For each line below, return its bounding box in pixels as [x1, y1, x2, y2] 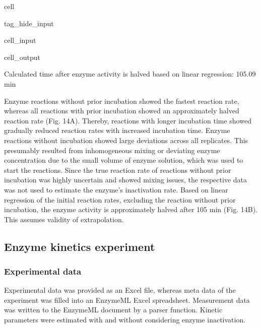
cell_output [4, 51, 40, 62]
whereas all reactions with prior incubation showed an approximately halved [4, 105, 239, 116]
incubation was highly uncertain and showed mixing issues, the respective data [4, 174, 247, 185]
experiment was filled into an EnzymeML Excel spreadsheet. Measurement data [4, 294, 250, 305]
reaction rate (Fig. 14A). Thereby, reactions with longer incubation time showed [4, 115, 251, 125]
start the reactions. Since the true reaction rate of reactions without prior [4, 164, 231, 175]
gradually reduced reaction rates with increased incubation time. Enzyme [4, 125, 230, 136]
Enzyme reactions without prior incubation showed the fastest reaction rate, [4, 95, 239, 106]
